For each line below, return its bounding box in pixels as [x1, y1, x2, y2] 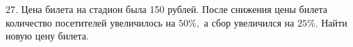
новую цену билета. [6, 29, 89, 43]
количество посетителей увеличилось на [6, 15, 176, 29]
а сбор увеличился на [204, 15, 295, 29]
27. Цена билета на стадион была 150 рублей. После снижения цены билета [6, 2, 327, 16]
